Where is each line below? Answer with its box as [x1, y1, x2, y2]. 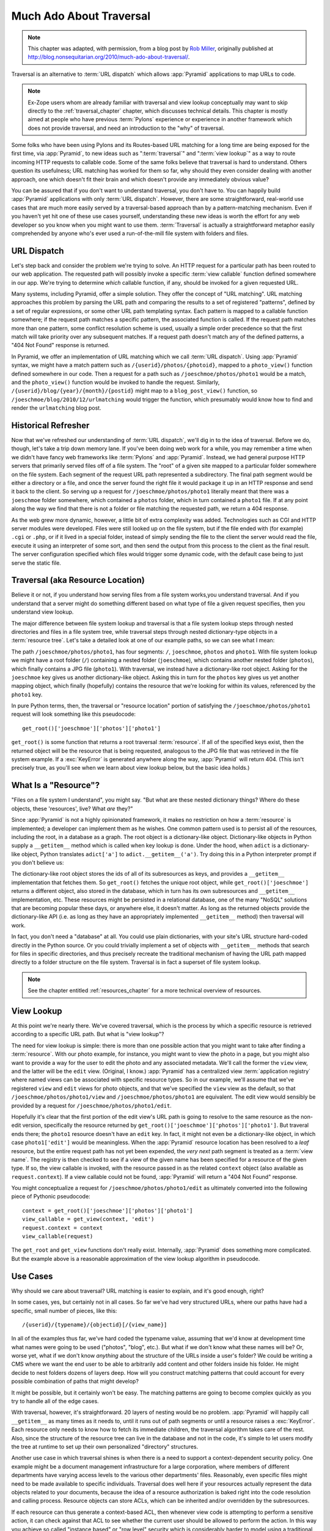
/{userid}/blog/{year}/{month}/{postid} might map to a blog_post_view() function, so [11, 387, 258, 394]
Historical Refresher [11, 420, 90, 431]
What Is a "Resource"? [11, 780, 100, 791]
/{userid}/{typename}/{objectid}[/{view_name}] [22, 1321, 167, 1328]
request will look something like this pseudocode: [11, 710, 136, 718]
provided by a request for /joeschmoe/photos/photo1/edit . [11, 1102, 172, 1109]
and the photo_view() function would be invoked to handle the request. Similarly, [11, 378, 220, 386]
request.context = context [22, 1224, 103, 1231]
